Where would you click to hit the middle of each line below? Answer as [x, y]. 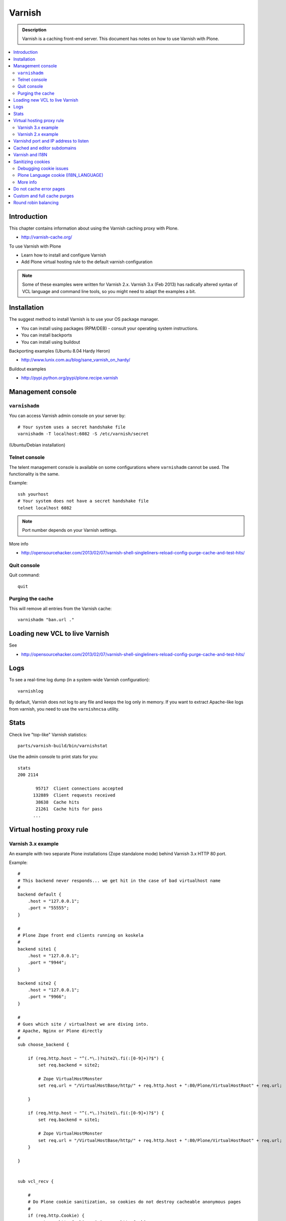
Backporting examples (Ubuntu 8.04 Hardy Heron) [60, 351]
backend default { [40, 894]
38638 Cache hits [58, 802]
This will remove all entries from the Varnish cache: [60, 609]
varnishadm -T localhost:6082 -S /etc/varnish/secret [83, 434]
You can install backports [47, 335]
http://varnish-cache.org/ [47, 237]
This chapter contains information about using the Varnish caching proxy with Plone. [94, 228]
